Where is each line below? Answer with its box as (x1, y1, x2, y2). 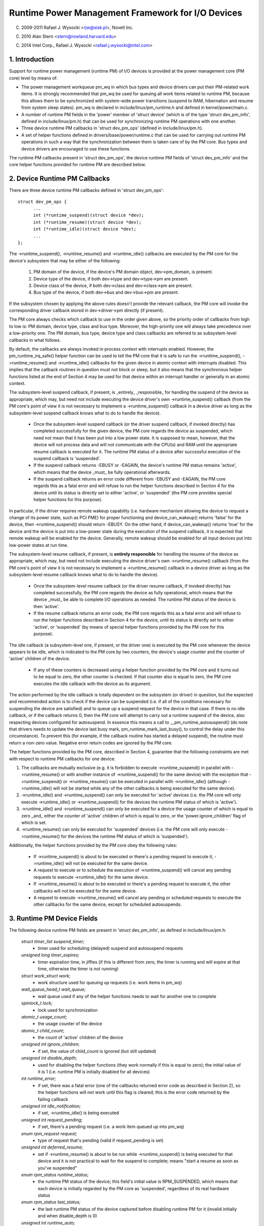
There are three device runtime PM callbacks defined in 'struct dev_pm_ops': (9, 187, 164, 193)
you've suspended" (38, 1165, 78, 1171)
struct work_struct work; (21, 972, 71, 978)
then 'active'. (33, 603, 60, 609)
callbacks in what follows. (9, 337, 61, 343)
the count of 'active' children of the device (38, 1035, 124, 1041)
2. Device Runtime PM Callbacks (9, 175, 110, 183)
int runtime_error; (21, 1075, 56, 1081)
